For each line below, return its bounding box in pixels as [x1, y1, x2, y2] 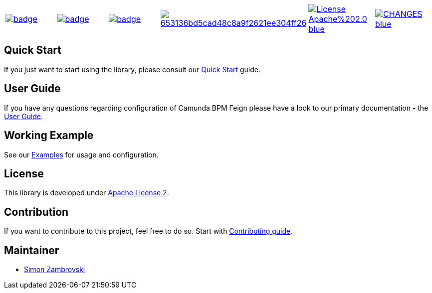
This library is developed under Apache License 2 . [4, 188, 169, 197]
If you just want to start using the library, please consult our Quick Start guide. [4, 65, 260, 74]
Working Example [4, 129, 94, 142]
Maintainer [4, 244, 59, 257]
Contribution [4, 205, 69, 218]
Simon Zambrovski [24, 265, 85, 274]
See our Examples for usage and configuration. [4, 150, 159, 159]
